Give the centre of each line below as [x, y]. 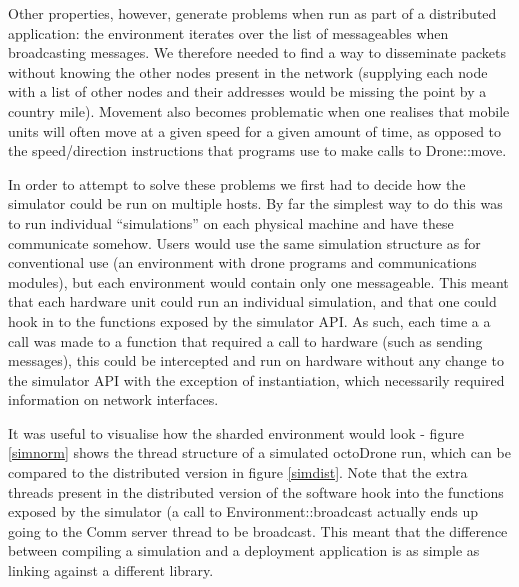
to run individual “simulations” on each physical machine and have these [231, 222]
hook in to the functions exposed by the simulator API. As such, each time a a [249, 320]
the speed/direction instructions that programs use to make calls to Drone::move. [257, 150]
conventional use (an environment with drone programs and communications [242, 262]
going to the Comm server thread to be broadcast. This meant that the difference [258, 530]
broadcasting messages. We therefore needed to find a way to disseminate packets [257, 52]
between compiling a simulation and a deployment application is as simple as [244, 550]
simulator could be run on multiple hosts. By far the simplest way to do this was [255, 203]
